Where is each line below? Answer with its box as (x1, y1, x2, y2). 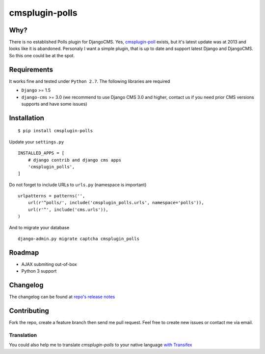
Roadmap (9, 248, 39, 257)
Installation (9, 114, 44, 122)
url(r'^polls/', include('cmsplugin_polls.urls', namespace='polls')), (27, 200, 204, 206)
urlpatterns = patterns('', (18, 193, 85, 199)
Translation (9, 331, 37, 338)
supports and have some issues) (21, 101, 87, 107)
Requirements (9, 65, 53, 73)
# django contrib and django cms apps (27, 157, 122, 163)
